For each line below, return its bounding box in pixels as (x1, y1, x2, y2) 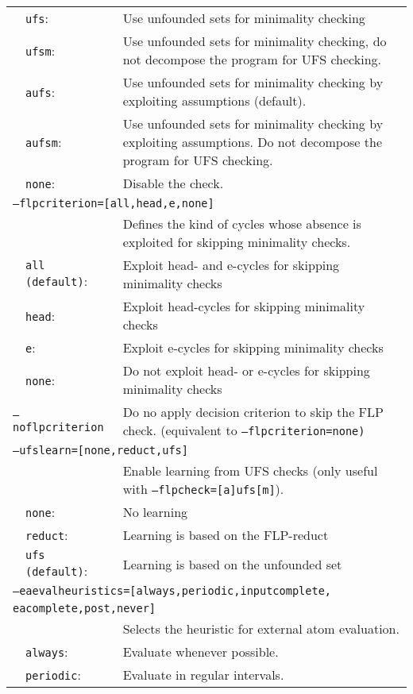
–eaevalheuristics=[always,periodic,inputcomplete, (13, 584, 332, 597)
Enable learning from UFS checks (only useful (122, 461, 378, 480)
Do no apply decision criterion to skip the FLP (122, 403, 384, 421)
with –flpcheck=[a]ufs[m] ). (122, 480, 284, 498)
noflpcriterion (13, 421, 104, 434)
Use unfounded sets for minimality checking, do (122, 32, 387, 50)
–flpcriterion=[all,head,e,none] (13, 197, 214, 210)
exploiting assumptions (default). (122, 91, 307, 110)
